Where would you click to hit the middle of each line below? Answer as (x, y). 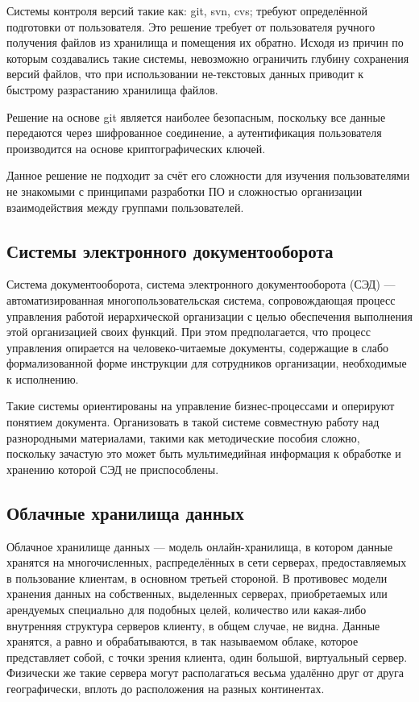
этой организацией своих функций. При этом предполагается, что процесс (189, 332)
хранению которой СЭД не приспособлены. (113, 469)
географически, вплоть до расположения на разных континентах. (166, 688)
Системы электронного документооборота (170, 250)
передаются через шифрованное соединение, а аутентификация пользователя (194, 133)
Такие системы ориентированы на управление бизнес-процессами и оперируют (201, 406)
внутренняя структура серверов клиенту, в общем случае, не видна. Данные (193, 625)
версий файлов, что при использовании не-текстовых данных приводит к (185, 74)
